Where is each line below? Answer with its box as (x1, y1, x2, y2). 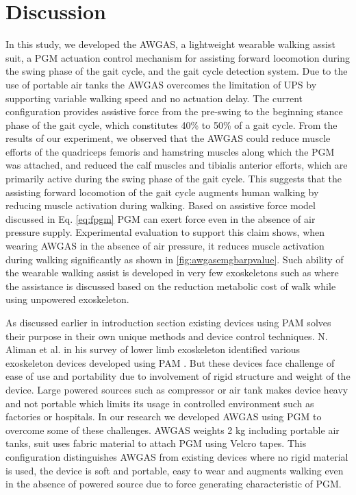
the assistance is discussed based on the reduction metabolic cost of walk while (5, 278, 336, 293)
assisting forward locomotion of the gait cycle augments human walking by (5, 184, 319, 199)
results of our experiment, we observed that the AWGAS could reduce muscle (5, 131, 331, 145)
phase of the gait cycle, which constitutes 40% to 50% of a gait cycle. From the (5, 117, 338, 132)
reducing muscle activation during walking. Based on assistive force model (5, 198, 316, 213)
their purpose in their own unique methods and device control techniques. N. (5, 328, 328, 343)
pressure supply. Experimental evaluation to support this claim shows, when (5, 225, 325, 239)
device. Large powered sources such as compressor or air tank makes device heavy (5, 382, 348, 396)
